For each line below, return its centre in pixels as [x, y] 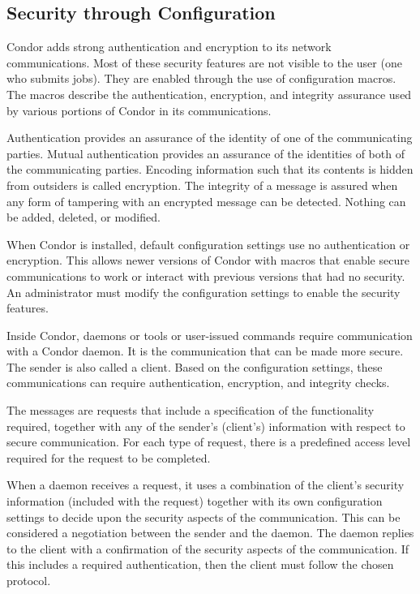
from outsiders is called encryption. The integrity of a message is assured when [202, 185]
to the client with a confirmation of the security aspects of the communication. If [208, 548]
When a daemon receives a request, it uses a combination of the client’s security [206, 485]
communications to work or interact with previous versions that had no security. [206, 275]
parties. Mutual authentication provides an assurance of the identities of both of [206, 153]
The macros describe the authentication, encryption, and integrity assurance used [209, 94]
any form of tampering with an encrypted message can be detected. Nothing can [206, 201]
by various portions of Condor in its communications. [139, 110]
